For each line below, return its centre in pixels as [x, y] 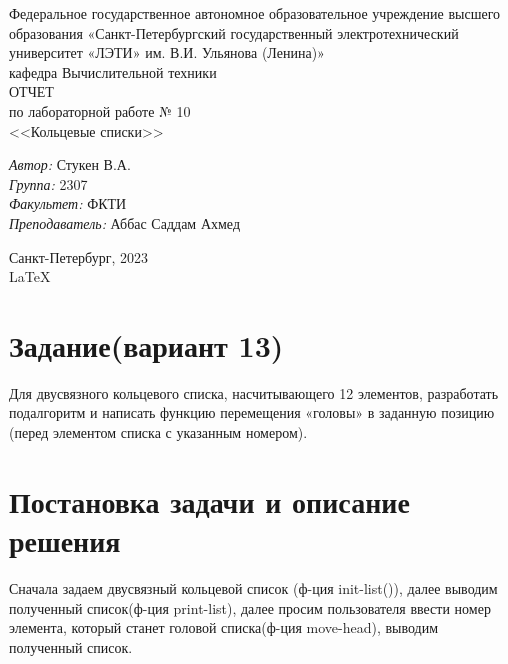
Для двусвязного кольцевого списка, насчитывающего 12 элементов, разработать [254, 392]
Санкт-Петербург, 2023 [78, 256]
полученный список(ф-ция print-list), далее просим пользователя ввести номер [250, 607]
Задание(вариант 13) [146, 344]
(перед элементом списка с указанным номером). [158, 432]
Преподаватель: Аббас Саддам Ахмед [125, 222]
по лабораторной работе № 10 [100, 110]
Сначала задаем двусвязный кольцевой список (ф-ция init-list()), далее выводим [253, 587]
